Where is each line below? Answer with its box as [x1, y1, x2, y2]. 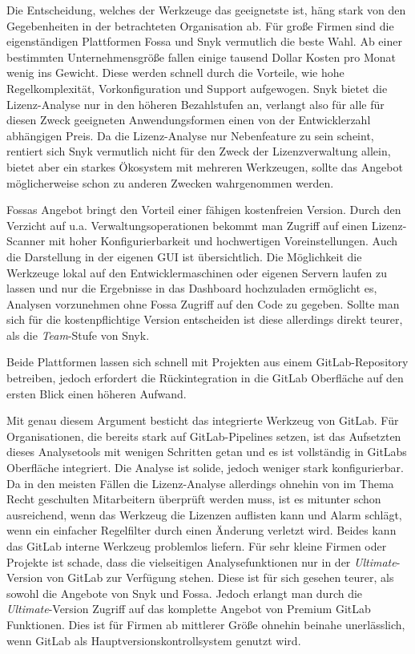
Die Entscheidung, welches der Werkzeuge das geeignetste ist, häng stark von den [6, 2, 406, 18]
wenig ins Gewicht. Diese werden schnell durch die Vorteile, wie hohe [6, 64, 344, 81]
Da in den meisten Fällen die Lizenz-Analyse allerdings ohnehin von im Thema [6, 474, 394, 491]
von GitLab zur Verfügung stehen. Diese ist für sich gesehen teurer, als [46, 569, 394, 586]
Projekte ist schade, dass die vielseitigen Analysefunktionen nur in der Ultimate [6, 553, 397, 570]
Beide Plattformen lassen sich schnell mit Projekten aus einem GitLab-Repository [6, 353, 409, 370]
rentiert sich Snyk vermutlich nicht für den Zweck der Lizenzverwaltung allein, [6, 143, 391, 159]
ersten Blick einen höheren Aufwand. [6, 385, 187, 402]
